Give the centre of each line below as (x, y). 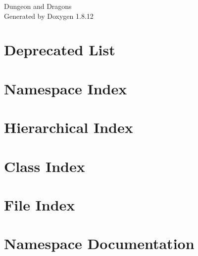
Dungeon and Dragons (38, 6)
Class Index (45, 166)
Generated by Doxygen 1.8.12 (49, 16)
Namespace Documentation (99, 243)
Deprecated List (60, 50)
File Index (40, 204)
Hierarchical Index (69, 127)
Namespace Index (66, 88)
